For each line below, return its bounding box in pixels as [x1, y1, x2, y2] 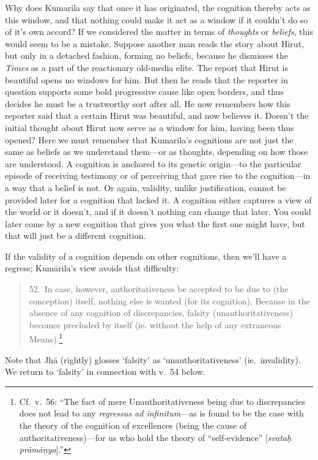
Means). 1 [29, 331, 63, 345]
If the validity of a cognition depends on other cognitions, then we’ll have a [5, 249, 287, 262]
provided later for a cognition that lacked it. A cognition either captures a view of [5, 193, 312, 206]
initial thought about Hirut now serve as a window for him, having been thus [5, 121, 294, 134]
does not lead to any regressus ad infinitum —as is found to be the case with [19, 407, 304, 420]
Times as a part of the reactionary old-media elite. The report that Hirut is [5, 61, 289, 74]
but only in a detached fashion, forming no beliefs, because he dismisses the [5, 49, 288, 62]
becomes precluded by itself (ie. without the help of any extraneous [29, 318, 281, 331]
